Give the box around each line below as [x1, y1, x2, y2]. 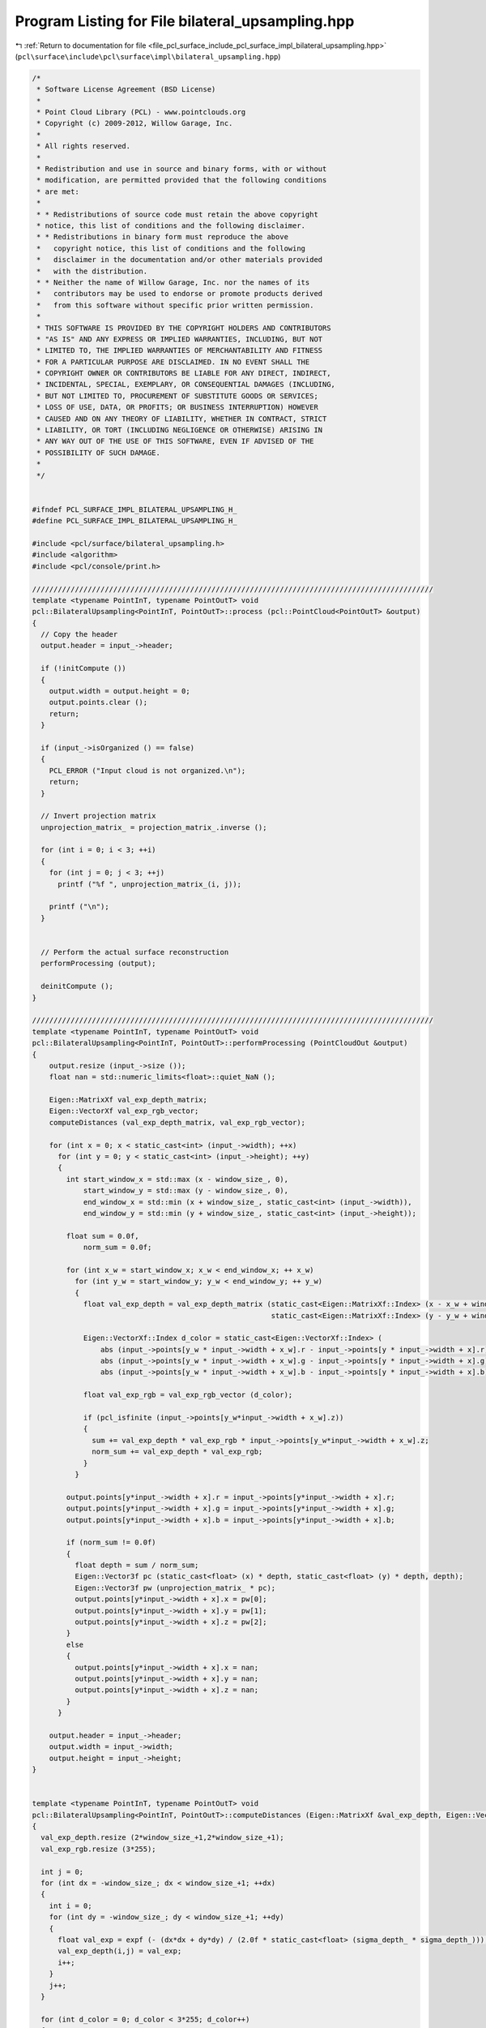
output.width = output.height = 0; [49, 686, 190, 696]
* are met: [36, 187, 80, 196]
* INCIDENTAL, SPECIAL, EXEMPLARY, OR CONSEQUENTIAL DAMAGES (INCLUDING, [36, 380, 336, 389]
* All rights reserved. [36, 142, 131, 151]
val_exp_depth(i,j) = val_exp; [58, 1947, 182, 1956]
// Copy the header [40, 629, 118, 639]
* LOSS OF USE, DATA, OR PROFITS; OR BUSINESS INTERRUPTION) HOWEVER [36, 402, 319, 412]
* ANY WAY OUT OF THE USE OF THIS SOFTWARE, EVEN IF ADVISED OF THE [36, 436, 314, 446]
